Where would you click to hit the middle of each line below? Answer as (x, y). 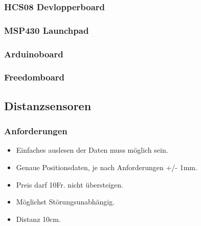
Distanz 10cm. (38, 219)
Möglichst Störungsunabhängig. (65, 202)
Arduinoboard (34, 54)
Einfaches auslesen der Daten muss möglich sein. (92, 150)
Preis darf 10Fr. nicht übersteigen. (70, 184)
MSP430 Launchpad (47, 30)
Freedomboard (35, 77)
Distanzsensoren (48, 105)
